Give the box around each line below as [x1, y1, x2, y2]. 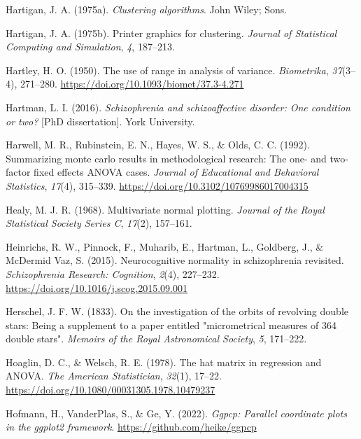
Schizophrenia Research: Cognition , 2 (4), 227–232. [6, 266, 220, 281]
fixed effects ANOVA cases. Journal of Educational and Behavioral [34, 165, 319, 179]
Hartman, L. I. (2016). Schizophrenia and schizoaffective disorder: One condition [6, 99, 351, 114]
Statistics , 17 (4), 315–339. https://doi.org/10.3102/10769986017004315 [6, 178, 309, 193]
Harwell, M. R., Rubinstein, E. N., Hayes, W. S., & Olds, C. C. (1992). [6, 137, 310, 152]
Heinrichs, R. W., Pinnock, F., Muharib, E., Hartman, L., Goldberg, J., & [6, 239, 324, 253]
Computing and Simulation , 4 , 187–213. [6, 39, 175, 54]
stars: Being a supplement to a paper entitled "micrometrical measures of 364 [6, 317, 337, 332]
